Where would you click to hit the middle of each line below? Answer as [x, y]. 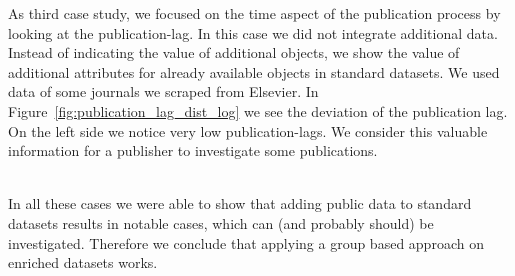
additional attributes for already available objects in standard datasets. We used [254, 71]
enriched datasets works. [83, 262]
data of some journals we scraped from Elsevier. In [163, 91]
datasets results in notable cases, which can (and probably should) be [221, 222]
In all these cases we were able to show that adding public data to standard [240, 203]
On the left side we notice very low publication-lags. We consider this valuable [248, 130]
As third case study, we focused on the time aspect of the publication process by [254, 13]
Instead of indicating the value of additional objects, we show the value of [234, 52]
